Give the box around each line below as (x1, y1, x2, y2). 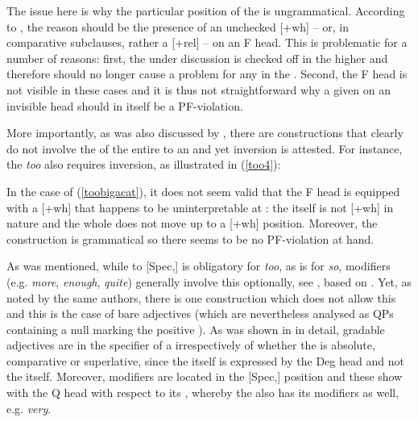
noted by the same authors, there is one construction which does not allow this (6, 289, 396, 306)
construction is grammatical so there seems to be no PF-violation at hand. (6, 230, 375, 247)
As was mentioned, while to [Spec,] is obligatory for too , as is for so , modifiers (6, 257, 391, 274)
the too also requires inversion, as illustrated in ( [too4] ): (6, 156, 281, 173)
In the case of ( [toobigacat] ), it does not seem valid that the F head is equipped (6, 182, 400, 199)
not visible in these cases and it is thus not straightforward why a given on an (6, 81, 391, 98)
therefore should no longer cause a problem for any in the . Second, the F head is (6, 65, 408, 82)
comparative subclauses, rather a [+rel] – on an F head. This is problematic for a (6, 34, 408, 51)
